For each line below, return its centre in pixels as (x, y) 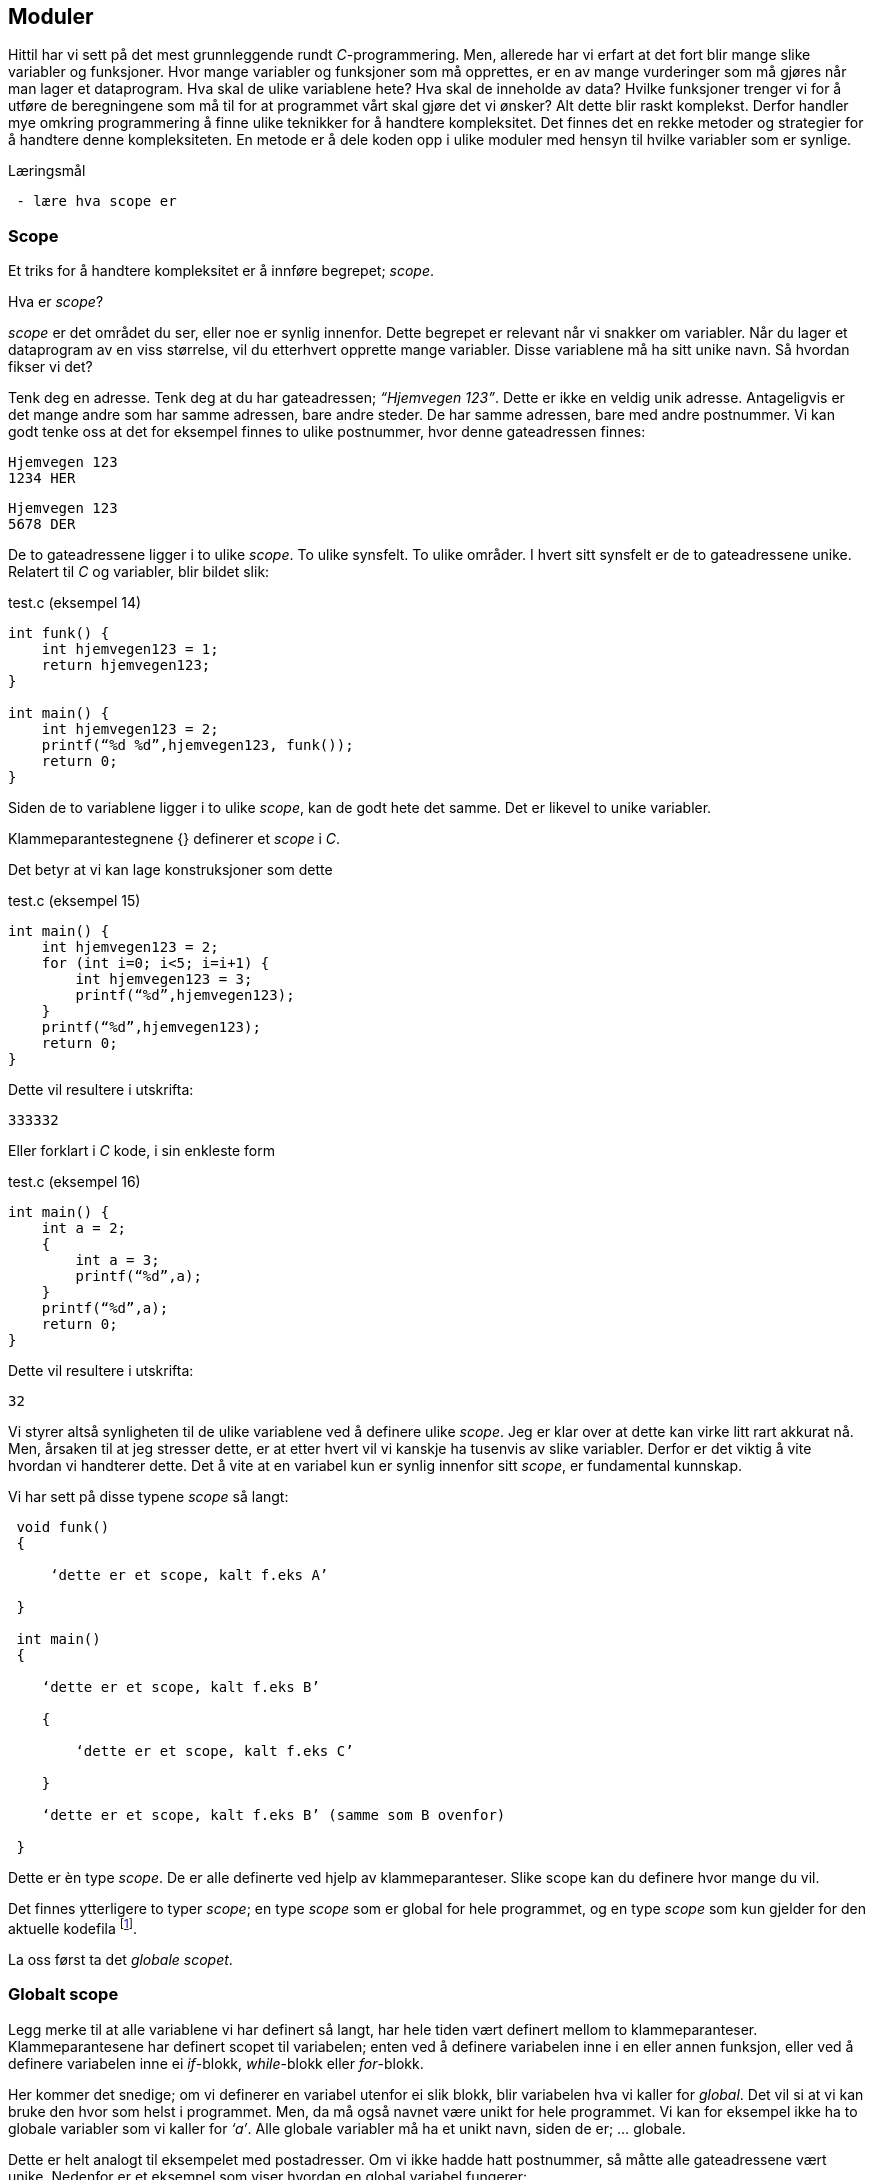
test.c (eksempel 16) (74, 1182)
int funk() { (59, 633)
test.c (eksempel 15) (74, 901)
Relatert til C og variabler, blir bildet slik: (139, 572)
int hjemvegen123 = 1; (130, 649)
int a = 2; (84, 1228)
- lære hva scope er (96, 201)
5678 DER (42, 524)
